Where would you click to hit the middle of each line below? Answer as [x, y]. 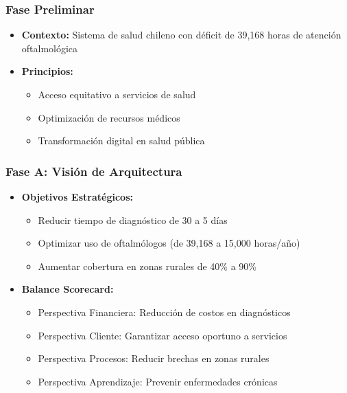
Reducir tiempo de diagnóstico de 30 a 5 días [133, 220]
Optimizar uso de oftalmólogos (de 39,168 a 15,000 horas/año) [169, 243]
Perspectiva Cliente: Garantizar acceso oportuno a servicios [163, 335]
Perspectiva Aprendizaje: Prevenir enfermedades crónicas [158, 381]
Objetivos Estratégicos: [77, 196]
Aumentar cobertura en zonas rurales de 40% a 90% [147, 266]
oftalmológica [50, 48]
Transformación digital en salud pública [121, 141]
